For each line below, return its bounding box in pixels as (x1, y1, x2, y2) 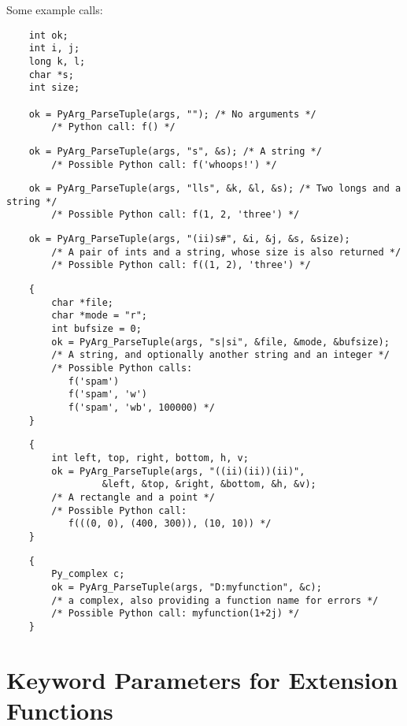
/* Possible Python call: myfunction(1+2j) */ (51, 608, 300, 620)
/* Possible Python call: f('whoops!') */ (51, 158, 277, 170)
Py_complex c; (51, 568, 125, 580)
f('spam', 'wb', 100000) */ (68, 402, 215, 413)
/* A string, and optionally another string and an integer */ (51, 349, 390, 361)
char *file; (51, 296, 114, 308)
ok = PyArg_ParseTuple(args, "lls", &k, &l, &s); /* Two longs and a (28, 183, 401, 195)
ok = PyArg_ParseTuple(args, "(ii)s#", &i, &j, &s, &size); (28, 233, 350, 245)
